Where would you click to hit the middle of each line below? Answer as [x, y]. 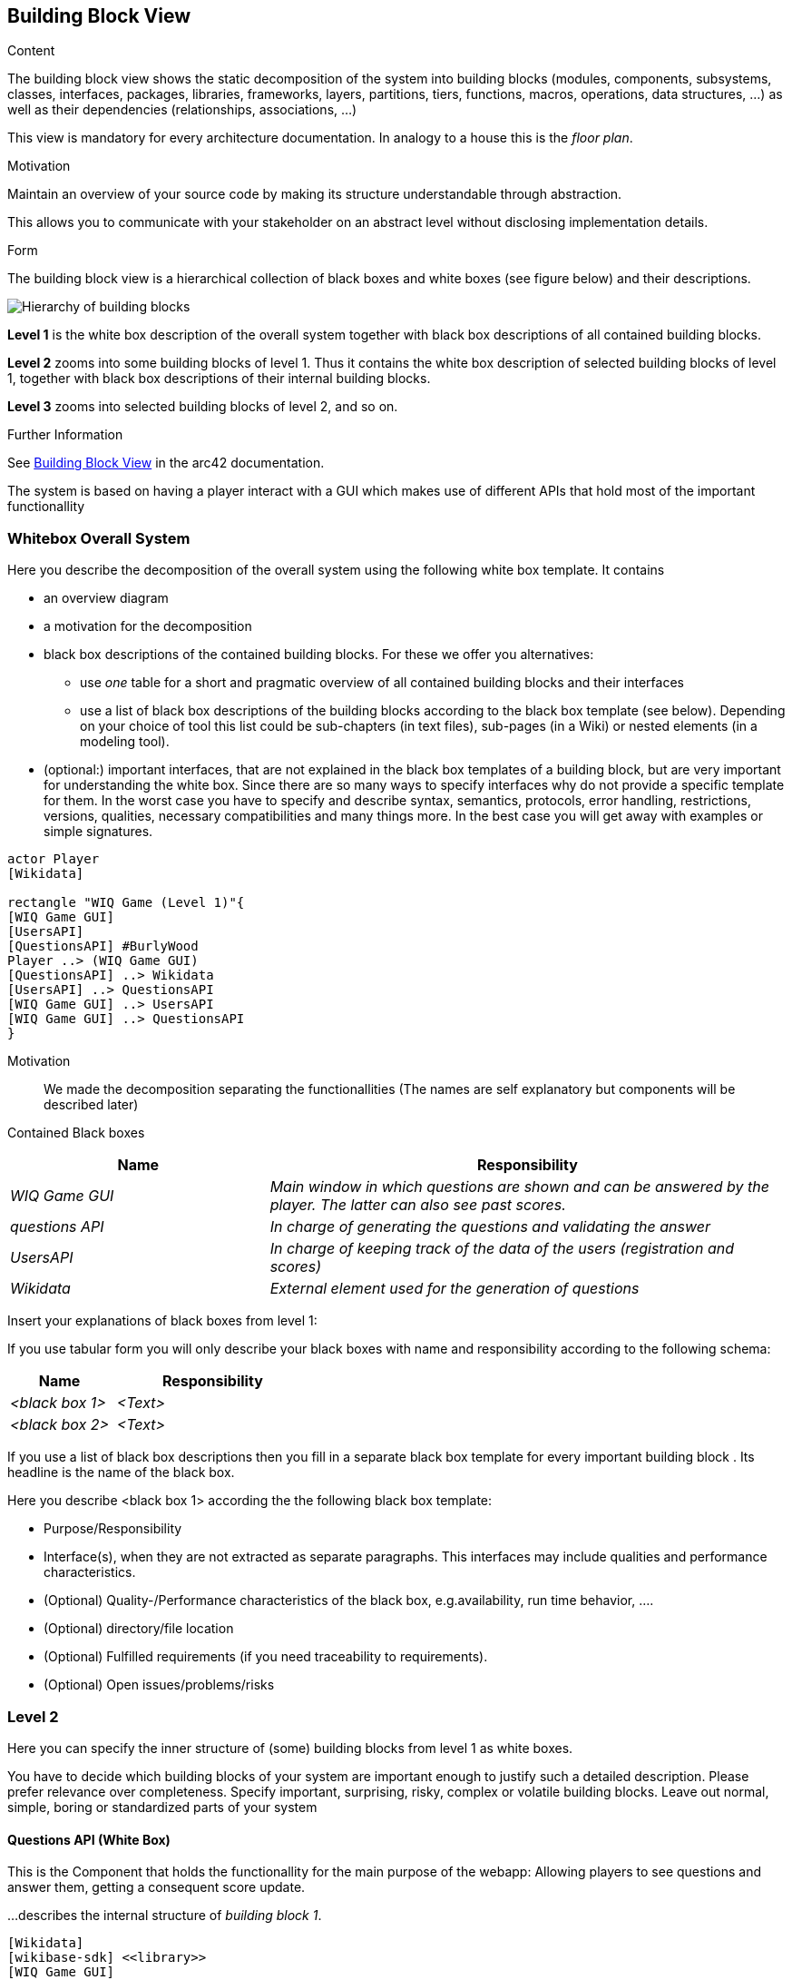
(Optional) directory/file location [139, 1629]
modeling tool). [125, 742]
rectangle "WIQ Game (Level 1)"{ [126, 903]
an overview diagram [106, 598]
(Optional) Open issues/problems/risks [159, 1685]
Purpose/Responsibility [113, 1529]
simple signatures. [98, 832]
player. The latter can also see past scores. [418, 1205]
